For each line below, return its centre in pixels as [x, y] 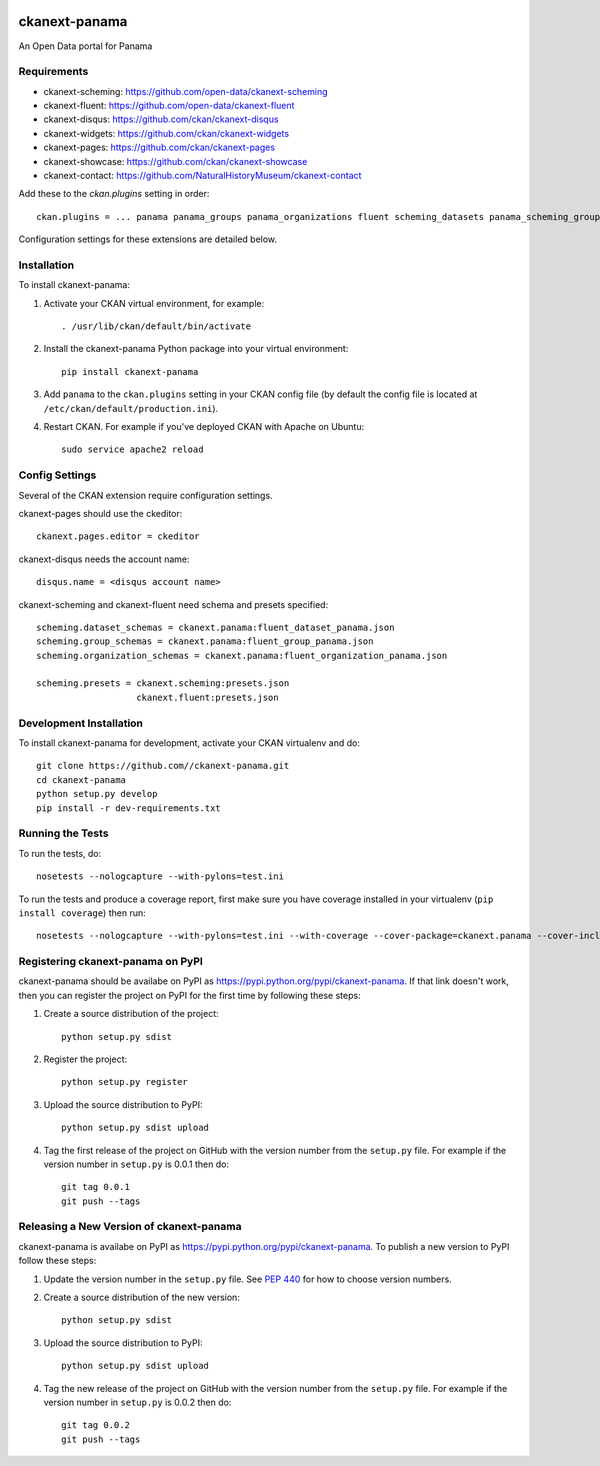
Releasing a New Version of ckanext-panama [130, 1227]
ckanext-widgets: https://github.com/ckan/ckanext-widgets [166, 133]
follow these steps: [57, 1261]
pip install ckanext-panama [130, 371]
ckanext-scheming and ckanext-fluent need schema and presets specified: [173, 604]
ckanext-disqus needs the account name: [104, 559]
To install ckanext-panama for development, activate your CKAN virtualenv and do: [189, 743]
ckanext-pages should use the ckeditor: [100, 513]
